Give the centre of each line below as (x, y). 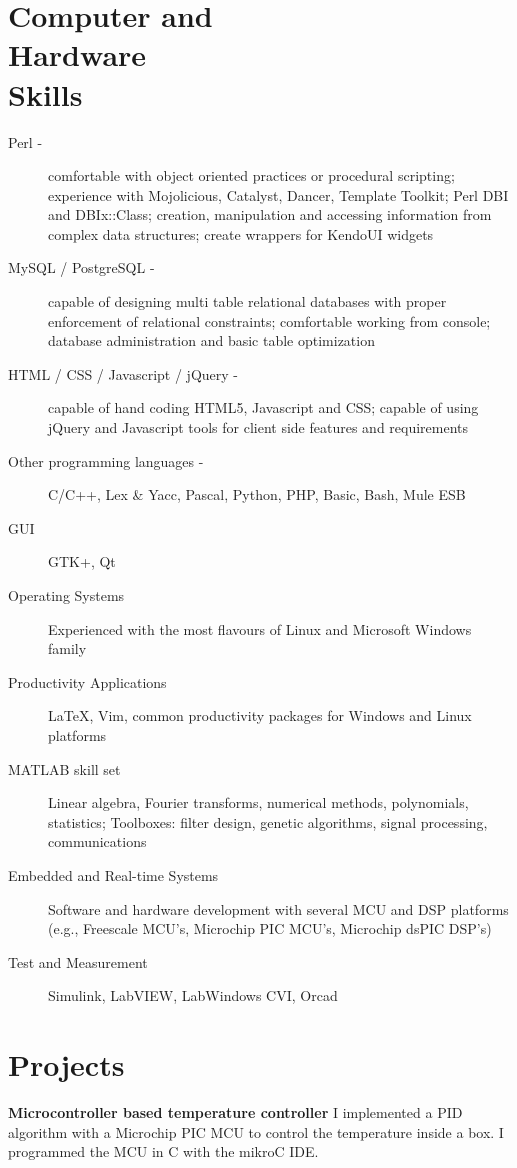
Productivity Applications (87, 681)
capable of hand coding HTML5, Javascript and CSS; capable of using (263, 407)
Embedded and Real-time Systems (113, 874)
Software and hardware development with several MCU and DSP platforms (278, 908)
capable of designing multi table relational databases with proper (247, 301)
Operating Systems (66, 595)
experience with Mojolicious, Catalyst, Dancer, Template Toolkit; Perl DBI (278, 194)
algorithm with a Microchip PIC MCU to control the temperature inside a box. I (256, 1131)
